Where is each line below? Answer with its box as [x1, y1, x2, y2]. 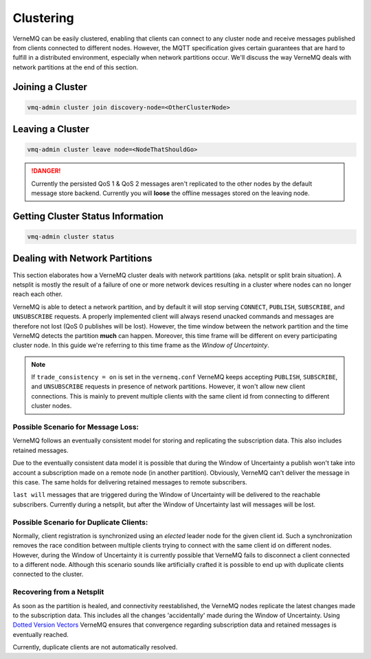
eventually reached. [12, 630, 69, 638]
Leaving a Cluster [12, 124, 89, 135]
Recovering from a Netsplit [12, 588, 104, 597]
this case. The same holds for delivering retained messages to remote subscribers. [12, 478, 247, 486]
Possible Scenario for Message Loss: [12, 423, 139, 432]
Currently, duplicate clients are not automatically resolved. [12, 643, 178, 651]
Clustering [12, 10, 75, 25]
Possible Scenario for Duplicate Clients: [12, 517, 148, 527]
